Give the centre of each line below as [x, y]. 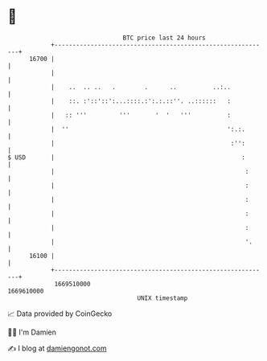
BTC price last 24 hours [164, 38]
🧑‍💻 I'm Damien [32, 332]
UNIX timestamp [162, 298]
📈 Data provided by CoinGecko [60, 314]
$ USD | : [127, 157]
